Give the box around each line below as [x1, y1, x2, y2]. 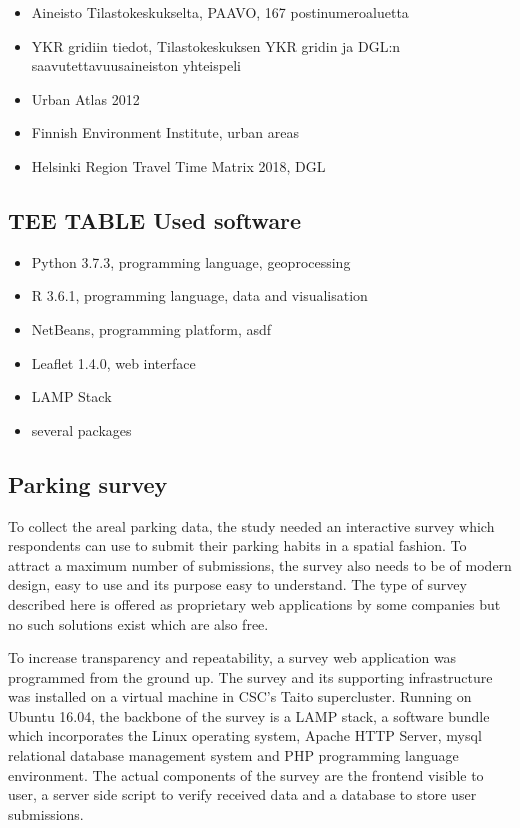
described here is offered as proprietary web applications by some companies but [8, 593, 501, 614]
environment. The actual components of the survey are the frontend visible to [8, 764, 484, 785]
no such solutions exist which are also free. [8, 613, 269, 634]
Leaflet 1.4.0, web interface [31, 352, 196, 373]
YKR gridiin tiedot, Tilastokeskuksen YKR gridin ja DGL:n [31, 35, 401, 56]
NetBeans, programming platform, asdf [31, 318, 272, 339]
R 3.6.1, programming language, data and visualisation [31, 285, 368, 306]
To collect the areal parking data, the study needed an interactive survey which [8, 515, 495, 536]
